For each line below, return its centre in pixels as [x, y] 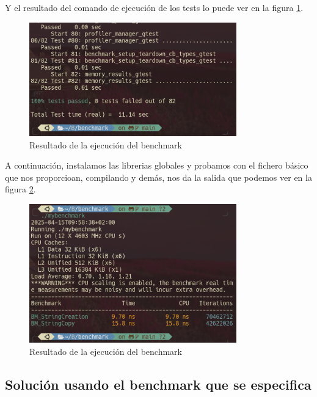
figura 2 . [20, 189]
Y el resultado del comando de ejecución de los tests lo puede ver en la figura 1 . [154, 7]
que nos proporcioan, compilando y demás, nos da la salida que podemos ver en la [158, 177]
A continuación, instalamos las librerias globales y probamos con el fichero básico [157, 165]
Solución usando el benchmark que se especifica [158, 384]
